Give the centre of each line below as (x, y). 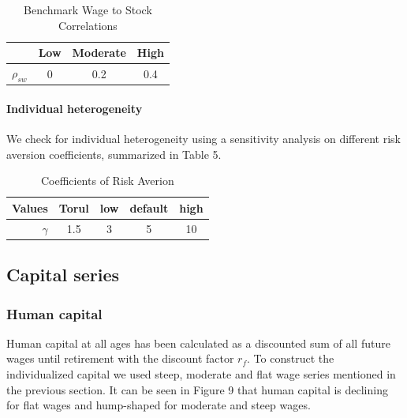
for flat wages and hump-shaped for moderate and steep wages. (159, 405)
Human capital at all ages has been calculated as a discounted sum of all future (198, 343)
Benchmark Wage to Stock (88, 9)
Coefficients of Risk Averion (107, 181)
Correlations (88, 25)
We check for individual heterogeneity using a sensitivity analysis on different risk (203, 139)
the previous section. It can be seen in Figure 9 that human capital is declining (197, 389)
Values (30, 207)
